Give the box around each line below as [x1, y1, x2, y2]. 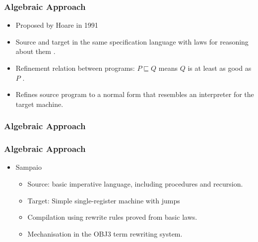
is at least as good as [188, 63, 252, 73]
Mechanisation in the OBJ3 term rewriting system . [27, 228, 183, 239]
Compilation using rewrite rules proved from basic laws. [27, 212, 197, 222]
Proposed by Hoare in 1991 [15, 20, 98, 30]
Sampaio [15, 162, 42, 172]
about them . [15, 46, 56, 56]
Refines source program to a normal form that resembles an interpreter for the [15, 89, 254, 99]
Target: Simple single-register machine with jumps [27, 195, 180, 205]
